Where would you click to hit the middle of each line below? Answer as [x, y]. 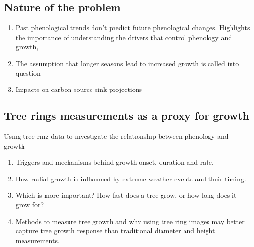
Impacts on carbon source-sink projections [79, 89]
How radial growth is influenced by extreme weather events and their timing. [131, 178]
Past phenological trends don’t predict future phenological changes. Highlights [133, 28]
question [28, 73]
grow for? [30, 204]
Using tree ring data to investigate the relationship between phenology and [116, 136]
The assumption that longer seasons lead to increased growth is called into [127, 63]
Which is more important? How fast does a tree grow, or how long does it [126, 195]
